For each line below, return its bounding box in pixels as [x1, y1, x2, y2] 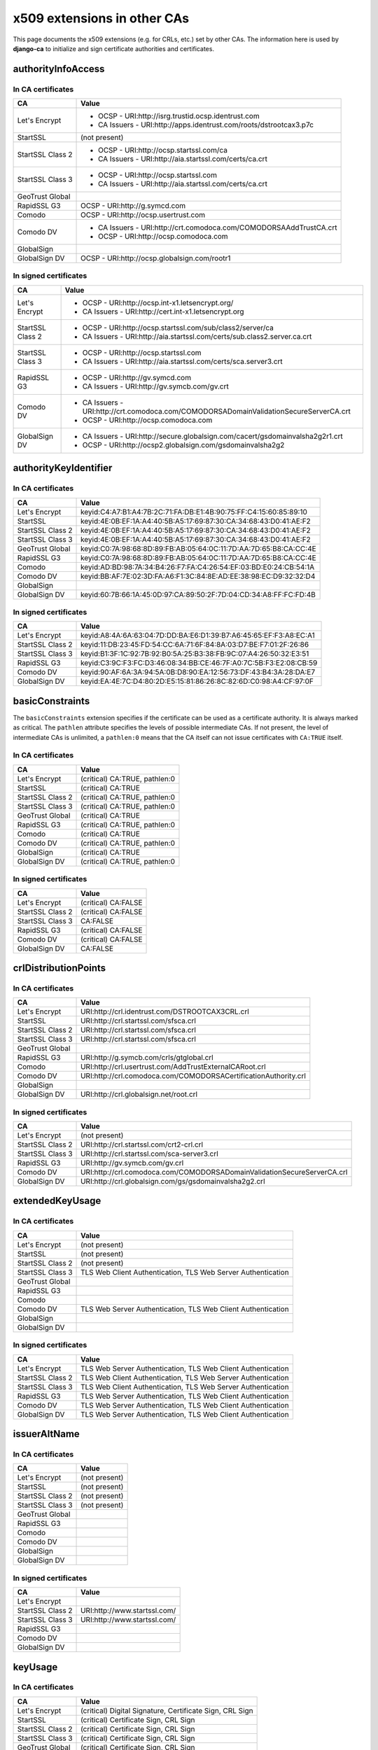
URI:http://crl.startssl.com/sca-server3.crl [80, 1149, 218, 1158]
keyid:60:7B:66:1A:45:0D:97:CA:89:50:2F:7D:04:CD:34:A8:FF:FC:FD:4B [80, 589, 316, 599]
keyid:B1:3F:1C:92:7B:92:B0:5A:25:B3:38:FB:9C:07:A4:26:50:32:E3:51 [80, 649, 309, 659]
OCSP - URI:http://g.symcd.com [80, 201, 186, 211]
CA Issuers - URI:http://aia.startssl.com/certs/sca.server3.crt [82, 356, 283, 366]
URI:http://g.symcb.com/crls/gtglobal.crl [80, 1053, 213, 1063]
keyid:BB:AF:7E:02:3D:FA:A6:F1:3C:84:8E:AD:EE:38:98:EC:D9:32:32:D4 [80, 571, 316, 581]
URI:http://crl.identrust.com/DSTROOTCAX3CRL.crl [80, 1007, 250, 1016]
